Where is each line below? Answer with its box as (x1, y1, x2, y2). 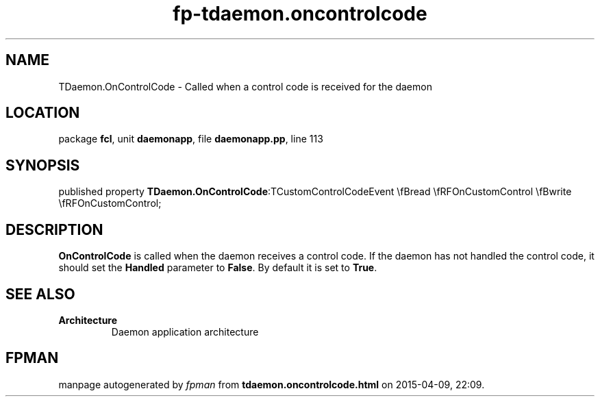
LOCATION (5, 104, 80, 122)
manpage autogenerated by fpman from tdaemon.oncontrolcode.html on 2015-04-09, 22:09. (58, 378, 485, 390)
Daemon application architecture (111, 325, 259, 338)
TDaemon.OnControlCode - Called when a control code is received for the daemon (58, 80, 432, 92)
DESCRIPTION (5, 221, 103, 238)
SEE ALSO (5, 285, 75, 303)
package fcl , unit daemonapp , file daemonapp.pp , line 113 (58, 133, 323, 145)
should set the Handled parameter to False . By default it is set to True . (58, 262, 377, 274)
